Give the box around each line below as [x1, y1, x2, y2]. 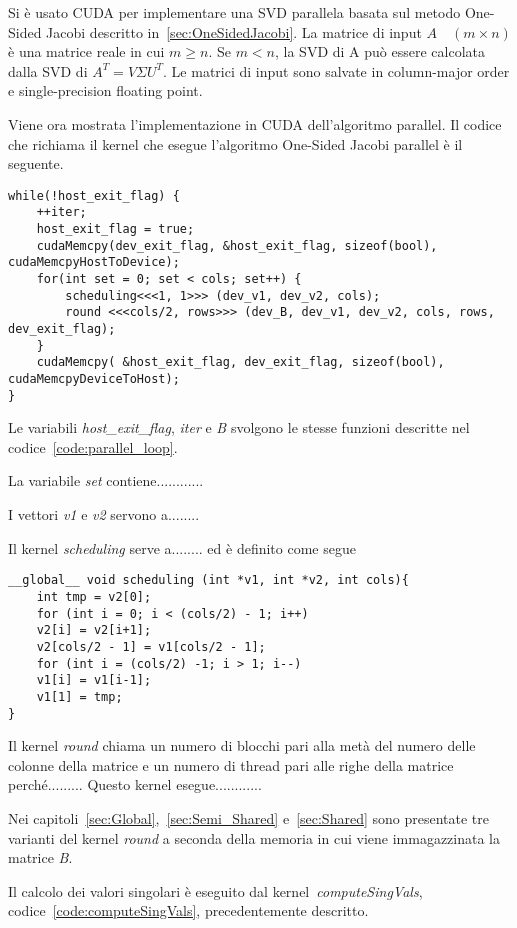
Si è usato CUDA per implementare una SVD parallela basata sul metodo [8, 2, 461, 22]
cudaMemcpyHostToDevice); [8, 255, 180, 270]
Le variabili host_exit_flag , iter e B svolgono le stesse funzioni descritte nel [8, 417, 470, 438]
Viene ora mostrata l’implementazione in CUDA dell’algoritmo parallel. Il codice [8, 113, 502, 134]
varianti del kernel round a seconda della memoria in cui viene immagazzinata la [8, 827, 501, 848]
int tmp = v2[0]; [36, 589, 152, 604]
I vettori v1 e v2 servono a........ [8, 504, 200, 525]
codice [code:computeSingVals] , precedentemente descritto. [8, 900, 369, 921]
